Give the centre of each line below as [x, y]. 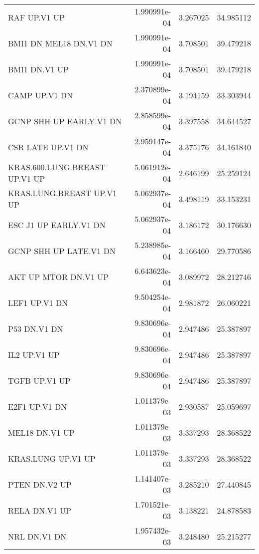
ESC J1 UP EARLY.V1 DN [57, 225]
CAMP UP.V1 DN [41, 95]
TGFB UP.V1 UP [39, 380]
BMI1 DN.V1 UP [39, 69]
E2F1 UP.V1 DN [38, 406]
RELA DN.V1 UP [40, 510]
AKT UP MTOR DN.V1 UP [59, 277]
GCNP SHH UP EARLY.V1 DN [65, 121]
